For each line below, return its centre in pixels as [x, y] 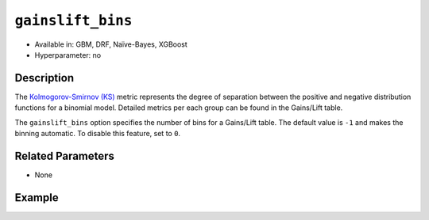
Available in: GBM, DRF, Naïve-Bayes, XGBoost [111, 44]
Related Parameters [65, 156]
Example [37, 197]
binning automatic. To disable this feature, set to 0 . [98, 134]
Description [44, 78]
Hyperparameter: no [68, 55]
